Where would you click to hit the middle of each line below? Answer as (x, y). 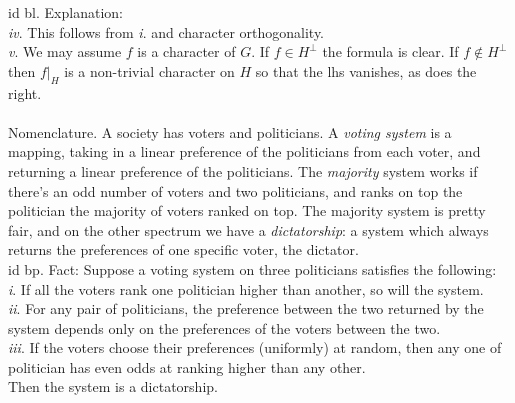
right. (25, 92)
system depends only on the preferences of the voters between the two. (224, 327)
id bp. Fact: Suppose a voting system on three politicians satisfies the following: (252, 268)
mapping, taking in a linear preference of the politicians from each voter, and (244, 151)
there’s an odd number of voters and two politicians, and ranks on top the (235, 190)
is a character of (186, 51)
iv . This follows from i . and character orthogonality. (166, 31)
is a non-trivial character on (149, 70)
